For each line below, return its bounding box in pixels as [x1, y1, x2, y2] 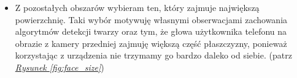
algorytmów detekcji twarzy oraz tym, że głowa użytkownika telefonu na [15, 25, 287, 38]
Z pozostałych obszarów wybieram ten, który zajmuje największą [15, 1, 260, 13]
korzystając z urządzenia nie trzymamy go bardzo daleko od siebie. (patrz [15, 49, 292, 62]
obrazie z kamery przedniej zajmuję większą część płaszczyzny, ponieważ [15, 37, 287, 49]
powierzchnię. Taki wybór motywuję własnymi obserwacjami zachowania [15, 13, 288, 26]
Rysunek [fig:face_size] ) [15, 60, 104, 73]
